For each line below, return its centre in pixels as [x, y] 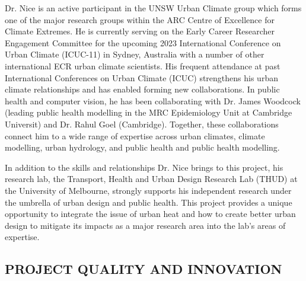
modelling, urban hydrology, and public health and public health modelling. [142, 147]
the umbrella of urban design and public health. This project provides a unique [149, 202]
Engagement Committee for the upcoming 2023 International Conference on [143, 42]
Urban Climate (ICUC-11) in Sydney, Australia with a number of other [135, 54]
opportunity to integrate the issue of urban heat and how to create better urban [150, 214]
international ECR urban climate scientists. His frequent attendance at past [143, 66]
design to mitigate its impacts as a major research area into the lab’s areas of [145, 225]
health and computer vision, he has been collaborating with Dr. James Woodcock [153, 100]
